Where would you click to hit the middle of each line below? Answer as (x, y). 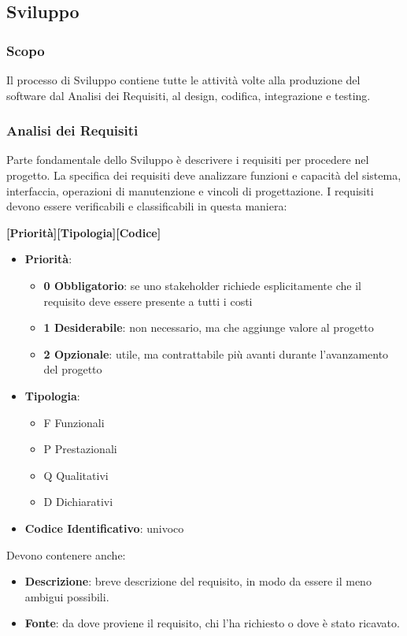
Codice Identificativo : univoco (104, 528)
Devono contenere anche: (66, 554)
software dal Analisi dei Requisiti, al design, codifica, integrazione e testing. (189, 95)
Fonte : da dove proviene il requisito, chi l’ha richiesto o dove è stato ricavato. (212, 623)
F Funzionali (74, 422)
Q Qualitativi (76, 475)
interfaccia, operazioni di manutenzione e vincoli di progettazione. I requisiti (190, 190)
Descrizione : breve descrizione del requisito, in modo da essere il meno (198, 581)
